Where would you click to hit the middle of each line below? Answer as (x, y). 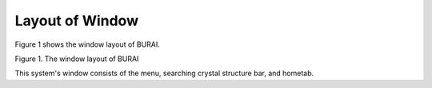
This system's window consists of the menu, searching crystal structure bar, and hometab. (164, 73)
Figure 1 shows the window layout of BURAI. (87, 44)
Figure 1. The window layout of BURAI (77, 59)
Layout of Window (77, 21)
